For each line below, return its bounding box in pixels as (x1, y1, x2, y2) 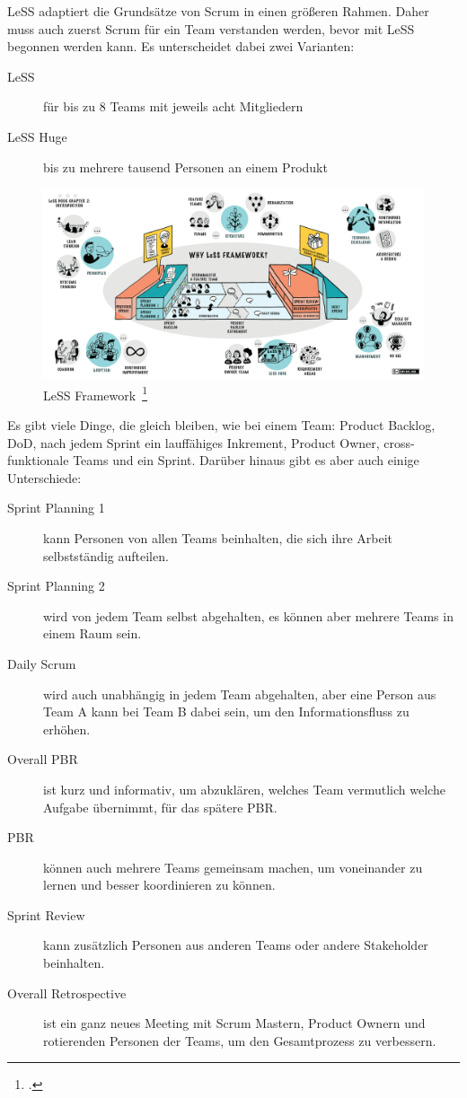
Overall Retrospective (7, 983, 127, 1002)
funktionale (7, 451, 69, 470)
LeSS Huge (7, 127, 67, 145)
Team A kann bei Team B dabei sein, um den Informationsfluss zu (43, 702, 410, 721)
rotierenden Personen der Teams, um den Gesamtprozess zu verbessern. (43, 1031, 436, 1050)
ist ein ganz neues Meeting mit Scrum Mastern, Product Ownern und (43, 1014, 426, 1032)
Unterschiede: (7, 468, 82, 487)
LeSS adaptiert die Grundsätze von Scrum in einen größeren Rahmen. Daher (7, 2, 429, 20)
